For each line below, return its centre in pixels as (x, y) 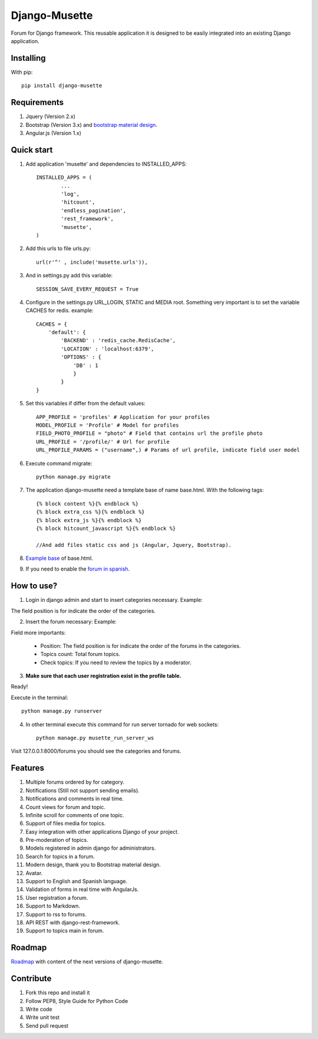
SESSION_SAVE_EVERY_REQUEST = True (87, 289)
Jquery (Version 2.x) (51, 117)
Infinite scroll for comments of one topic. (75, 815)
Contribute (31, 979)
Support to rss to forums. (56, 914)
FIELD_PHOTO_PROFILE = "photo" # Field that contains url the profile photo (150, 433)
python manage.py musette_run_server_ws (95, 738)
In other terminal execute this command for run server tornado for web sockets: (122, 724)
